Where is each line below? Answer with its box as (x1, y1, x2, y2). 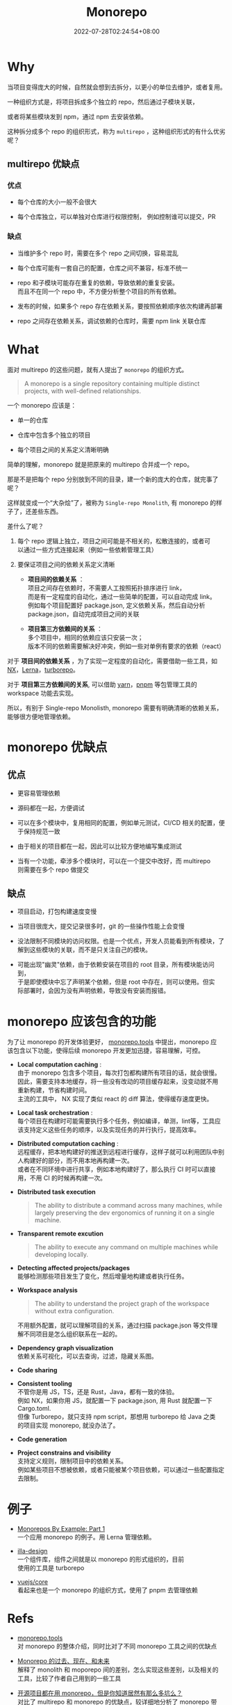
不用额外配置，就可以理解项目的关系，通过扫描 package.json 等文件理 (17, 1321, 218, 1329)
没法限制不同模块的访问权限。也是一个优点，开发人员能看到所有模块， (17, 937, 219, 945)
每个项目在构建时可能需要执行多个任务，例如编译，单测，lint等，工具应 (17, 1117, 221, 1126)
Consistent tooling (17, 1379, 72, 1388)
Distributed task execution (17, 1187, 96, 1196)
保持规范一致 (23, 827, 60, 835)
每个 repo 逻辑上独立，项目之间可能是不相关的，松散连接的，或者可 (17, 536, 210, 545)
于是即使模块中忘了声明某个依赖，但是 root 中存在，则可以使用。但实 (17, 978, 215, 986)
